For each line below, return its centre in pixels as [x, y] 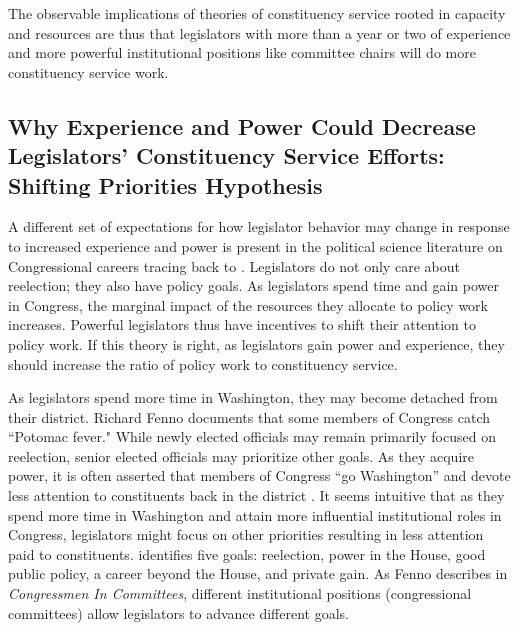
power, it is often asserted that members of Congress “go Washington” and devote [259, 475]
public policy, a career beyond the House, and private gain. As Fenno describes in [258, 573]
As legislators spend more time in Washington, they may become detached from [253, 397]
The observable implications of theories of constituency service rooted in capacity [257, 13]
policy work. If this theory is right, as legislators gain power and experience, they [256, 343]
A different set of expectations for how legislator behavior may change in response [259, 226]
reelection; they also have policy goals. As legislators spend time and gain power [253, 285]
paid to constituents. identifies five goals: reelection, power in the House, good [247, 553]
